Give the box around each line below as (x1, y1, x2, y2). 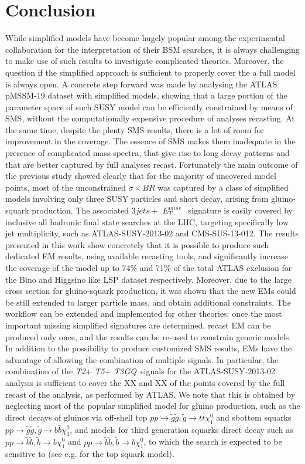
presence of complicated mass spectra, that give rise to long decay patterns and (5, 147, 290, 159)
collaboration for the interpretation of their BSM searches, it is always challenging (5, 43, 300, 55)
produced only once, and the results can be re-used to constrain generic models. (5, 330, 292, 343)
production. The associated (32, 204, 129, 216)
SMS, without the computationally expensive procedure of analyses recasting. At (5, 112, 295, 124)
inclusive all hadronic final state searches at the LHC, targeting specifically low (5, 215, 289, 228)
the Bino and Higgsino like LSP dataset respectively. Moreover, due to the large (5, 273, 292, 285)
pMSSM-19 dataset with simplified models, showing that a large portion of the (5, 89, 287, 101)
